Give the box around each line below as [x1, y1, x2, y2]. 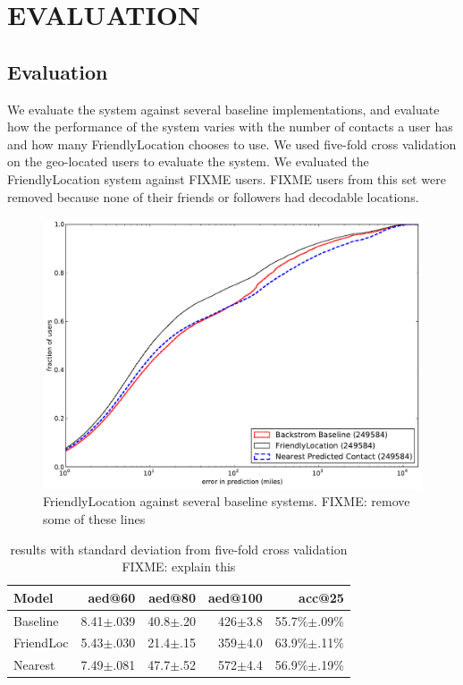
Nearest [13, 655, 55, 674]
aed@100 [207, 588, 263, 606]
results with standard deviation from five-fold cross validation [10, 539, 348, 558]
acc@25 [299, 588, 344, 606]
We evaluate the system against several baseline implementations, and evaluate [7, 99, 440, 118]
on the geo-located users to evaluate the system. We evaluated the [7, 152, 369, 171]
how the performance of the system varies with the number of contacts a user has [7, 117, 453, 136]
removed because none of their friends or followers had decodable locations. [7, 187, 419, 206]
